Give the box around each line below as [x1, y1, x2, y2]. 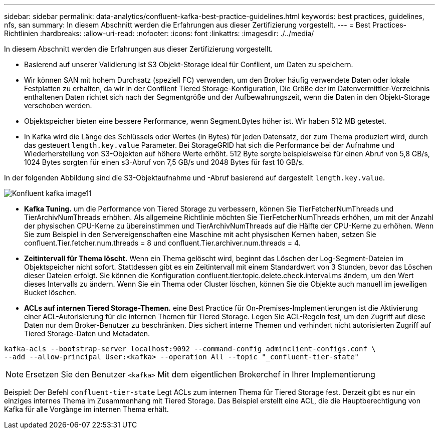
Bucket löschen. [24, 288, 77, 297]
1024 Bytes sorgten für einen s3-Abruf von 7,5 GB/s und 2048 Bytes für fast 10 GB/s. [24, 158, 304, 166]
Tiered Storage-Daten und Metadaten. [24, 329, 150, 338]
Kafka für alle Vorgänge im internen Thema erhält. [4, 405, 169, 413]
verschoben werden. [24, 101, 92, 110]
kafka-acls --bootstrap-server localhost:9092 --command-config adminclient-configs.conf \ [4, 345, 376, 353]
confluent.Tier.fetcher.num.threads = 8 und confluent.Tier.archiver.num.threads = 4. [24, 239, 301, 247]
